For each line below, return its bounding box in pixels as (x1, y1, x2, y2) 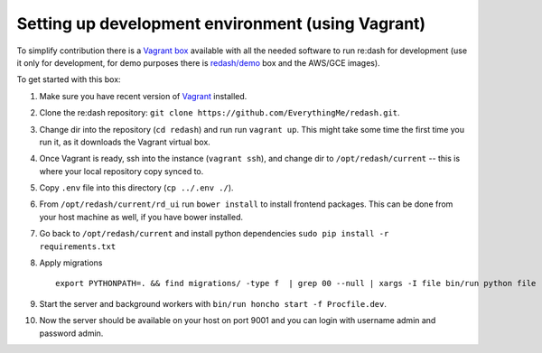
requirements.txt (39, 241, 117, 252)
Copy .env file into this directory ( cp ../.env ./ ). (39, 182, 234, 193)
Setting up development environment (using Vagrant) (16, 14, 426, 33)
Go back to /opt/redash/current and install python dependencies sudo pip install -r (39, 228, 389, 239)
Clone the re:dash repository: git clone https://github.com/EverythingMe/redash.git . (39, 107, 401, 118)
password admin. (39, 328, 104, 339)
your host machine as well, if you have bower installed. (39, 211, 244, 222)
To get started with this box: (16, 74, 121, 85)
